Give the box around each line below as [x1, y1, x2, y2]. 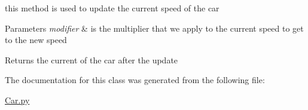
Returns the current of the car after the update [5, 53, 178, 66]
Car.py [5, 93, 30, 106]
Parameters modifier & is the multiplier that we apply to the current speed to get [5, 22, 304, 34]
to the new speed [5, 33, 67, 46]
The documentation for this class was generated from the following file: [5, 74, 265, 86]
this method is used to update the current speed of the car [5, 2, 219, 14]
